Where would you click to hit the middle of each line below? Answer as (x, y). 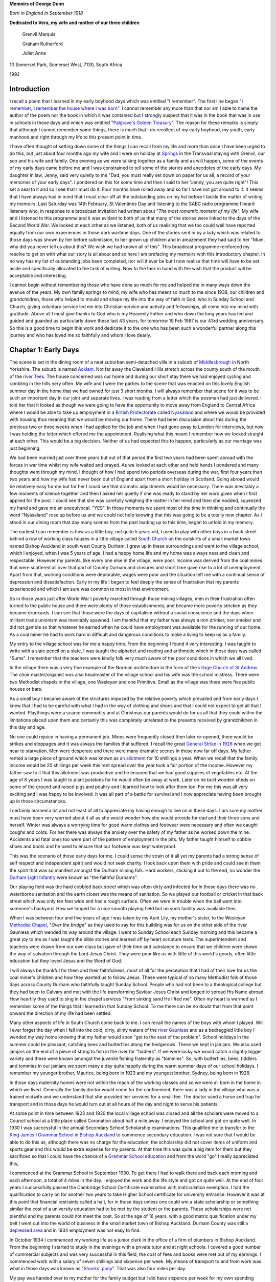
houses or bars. (26, 689)
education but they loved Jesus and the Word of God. (66, 961)
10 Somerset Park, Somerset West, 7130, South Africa (66, 65)
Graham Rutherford (43, 44)
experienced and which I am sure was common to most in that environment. (89, 589)
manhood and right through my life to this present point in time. (76, 137)
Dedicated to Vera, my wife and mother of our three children (75, 23)
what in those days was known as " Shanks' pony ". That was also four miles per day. (98, 1269)
